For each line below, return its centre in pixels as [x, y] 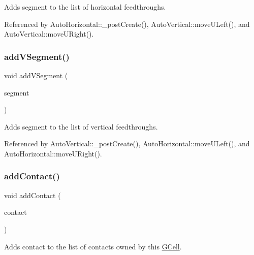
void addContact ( [33, 195]
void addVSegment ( [36, 75]
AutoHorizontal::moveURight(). [53, 153]
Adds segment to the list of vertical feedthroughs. [81, 126]
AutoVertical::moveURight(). [49, 34]
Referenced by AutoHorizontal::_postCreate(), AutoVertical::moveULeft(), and [127, 24]
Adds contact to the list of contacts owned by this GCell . [93, 246]
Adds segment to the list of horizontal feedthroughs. [85, 7]
